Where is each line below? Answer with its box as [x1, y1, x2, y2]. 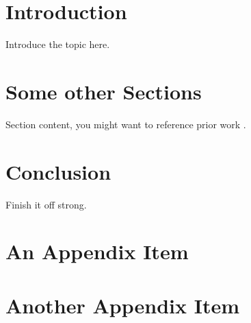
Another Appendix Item [5, 291, 239, 319]
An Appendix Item [5, 237, 189, 265]
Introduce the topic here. [5, 37, 110, 51]
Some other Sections [5, 77, 202, 105]
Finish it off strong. [5, 197, 87, 211]
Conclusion [5, 157, 111, 185]
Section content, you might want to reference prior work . [5, 117, 246, 131]
